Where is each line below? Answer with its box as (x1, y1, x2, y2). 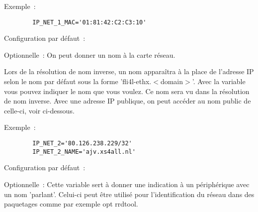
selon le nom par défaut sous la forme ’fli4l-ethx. (4, 76, 152, 87)
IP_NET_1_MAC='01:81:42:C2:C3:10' (32, 18, 147, 26)
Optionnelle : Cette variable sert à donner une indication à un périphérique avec (4, 179, 250, 189)
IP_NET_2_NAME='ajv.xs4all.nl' (32, 148, 136, 155)
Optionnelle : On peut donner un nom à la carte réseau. (4, 49, 175, 60)
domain (160, 76, 183, 87)
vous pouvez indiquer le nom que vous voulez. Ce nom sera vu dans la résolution (4, 86, 250, 96)
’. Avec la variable (192, 76, 246, 87)
